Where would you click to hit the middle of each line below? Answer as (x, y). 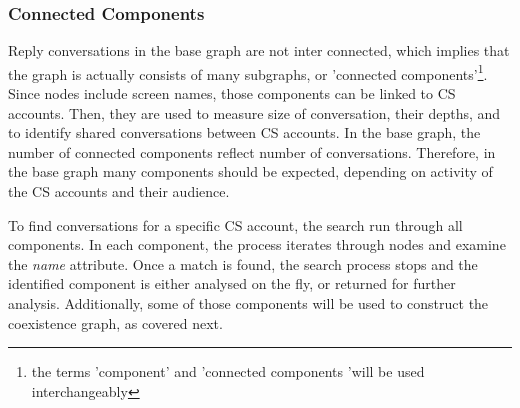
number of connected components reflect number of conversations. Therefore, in (252, 151)
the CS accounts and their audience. (119, 191)
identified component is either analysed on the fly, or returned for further (232, 283)
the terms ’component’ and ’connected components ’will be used (228, 371)
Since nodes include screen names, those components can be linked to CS (232, 93)
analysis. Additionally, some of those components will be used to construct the (248, 303)
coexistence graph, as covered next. (115, 322)
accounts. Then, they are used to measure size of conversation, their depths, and (254, 112)
